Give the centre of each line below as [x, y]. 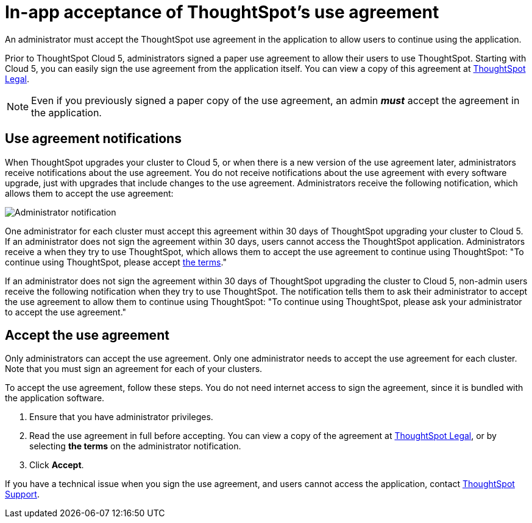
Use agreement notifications [93, 139]
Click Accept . [57, 465]
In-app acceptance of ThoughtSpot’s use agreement [222, 12]
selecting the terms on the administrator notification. [135, 446]
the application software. [55, 398]
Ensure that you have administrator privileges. [121, 417]
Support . [22, 494]
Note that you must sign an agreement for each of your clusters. [134, 369]
